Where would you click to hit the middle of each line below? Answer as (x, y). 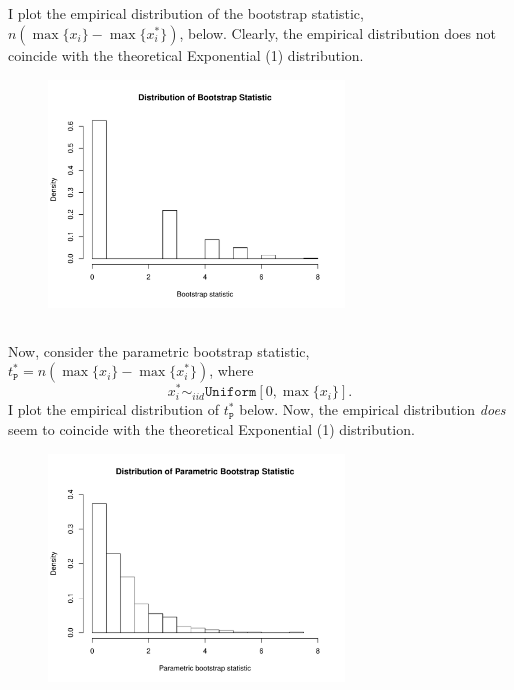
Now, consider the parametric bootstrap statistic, (159, 350)
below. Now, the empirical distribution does (372, 409)
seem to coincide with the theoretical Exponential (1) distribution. (211, 428)
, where (231, 370)
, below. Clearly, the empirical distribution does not (337, 32)
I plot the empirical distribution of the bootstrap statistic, (186, 13)
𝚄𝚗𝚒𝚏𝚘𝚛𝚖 (230, 392)
